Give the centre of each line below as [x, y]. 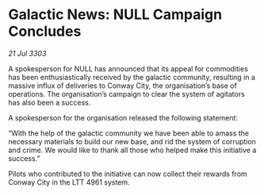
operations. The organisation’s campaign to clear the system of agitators [127, 94]
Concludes [45, 31]
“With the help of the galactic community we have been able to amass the [129, 133]
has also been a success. [50, 102]
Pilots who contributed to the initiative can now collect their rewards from [128, 174]
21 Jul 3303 [27, 53]
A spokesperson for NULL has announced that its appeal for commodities [128, 68]
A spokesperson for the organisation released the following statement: [123, 117]
